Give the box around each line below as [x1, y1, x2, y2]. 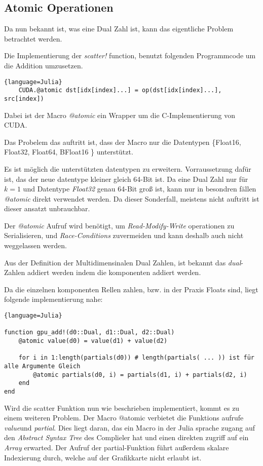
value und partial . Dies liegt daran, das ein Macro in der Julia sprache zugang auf [4, 422, 255, 433]
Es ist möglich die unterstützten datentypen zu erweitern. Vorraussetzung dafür [4, 163, 251, 174]
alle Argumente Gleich [4, 362, 81, 370]
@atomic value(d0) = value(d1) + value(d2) [18, 337, 168, 345]
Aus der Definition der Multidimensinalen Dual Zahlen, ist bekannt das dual [4, 257, 241, 267]
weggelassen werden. [4, 240, 67, 251]
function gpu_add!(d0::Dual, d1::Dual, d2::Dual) [4, 329, 175, 336]
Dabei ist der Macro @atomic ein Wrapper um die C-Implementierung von [4, 109, 236, 120]
